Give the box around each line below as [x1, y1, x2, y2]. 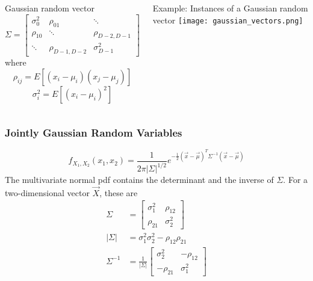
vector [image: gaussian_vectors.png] [152, 13, 303, 26]
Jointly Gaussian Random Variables [5, 125, 182, 140]
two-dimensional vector [5, 186, 90, 199]
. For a [283, 173, 308, 186]
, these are [99, 186, 138, 199]
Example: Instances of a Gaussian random [152, 2, 308, 14]
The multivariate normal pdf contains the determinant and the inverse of [5, 173, 274, 186]
